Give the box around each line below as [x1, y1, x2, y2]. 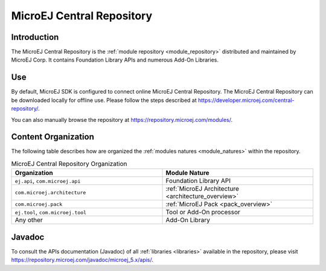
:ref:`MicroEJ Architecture [165, 185, 240, 193]
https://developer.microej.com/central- [197, 97, 295, 104]
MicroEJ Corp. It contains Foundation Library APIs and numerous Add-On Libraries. [11, 56, 219, 63]
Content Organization [11, 132, 95, 142]
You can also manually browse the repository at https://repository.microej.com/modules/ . [11, 116, 232, 123]
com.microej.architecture [14, 189, 86, 196]
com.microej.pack [14, 201, 63, 208]
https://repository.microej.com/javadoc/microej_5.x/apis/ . [11, 257, 153, 264]
